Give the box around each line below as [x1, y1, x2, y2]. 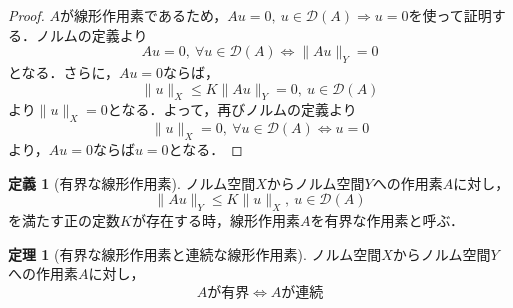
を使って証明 [408, 5, 492, 25]
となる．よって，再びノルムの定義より [107, 99, 357, 120]
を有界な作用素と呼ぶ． [310, 209, 465, 230]
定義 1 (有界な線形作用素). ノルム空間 [8, 172, 256, 193]
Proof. [8, 5, 45, 25]
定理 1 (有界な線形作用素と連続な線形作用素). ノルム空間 [8, 243, 382, 264]
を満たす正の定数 [8, 209, 120, 230]
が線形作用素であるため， [60, 5, 228, 25]
